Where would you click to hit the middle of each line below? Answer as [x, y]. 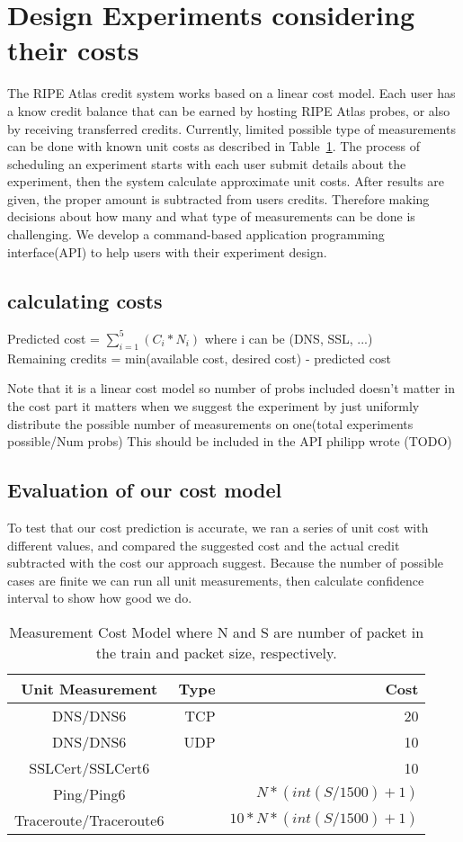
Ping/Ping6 [89, 793]
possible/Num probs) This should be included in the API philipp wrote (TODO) [230, 441]
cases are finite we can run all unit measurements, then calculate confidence [216, 580]
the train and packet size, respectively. [216, 652]
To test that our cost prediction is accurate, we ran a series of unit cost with [218, 527]
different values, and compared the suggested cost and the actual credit [204, 545]
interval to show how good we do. [100, 598]
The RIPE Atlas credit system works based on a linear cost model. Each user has [231, 93]
